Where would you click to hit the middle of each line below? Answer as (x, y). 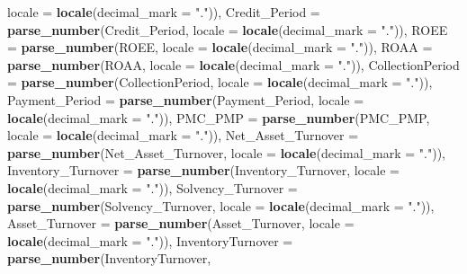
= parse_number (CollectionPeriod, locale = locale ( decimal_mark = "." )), (220, 82)
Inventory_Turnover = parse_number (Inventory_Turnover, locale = (203, 170)
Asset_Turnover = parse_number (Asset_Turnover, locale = (181, 223)
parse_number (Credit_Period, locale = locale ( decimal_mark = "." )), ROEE (228, 29)
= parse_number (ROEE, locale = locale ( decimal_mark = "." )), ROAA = (220, 47)
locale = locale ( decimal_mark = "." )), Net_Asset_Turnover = (183, 135)
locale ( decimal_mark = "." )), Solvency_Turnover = (153, 187)
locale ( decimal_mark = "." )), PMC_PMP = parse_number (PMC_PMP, (219, 117)
